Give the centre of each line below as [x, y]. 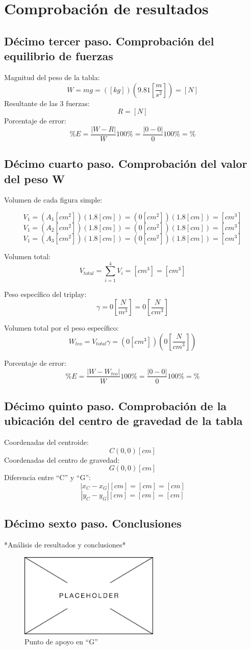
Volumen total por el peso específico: [61, 328]
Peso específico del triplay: [45, 294]
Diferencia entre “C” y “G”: [47, 477]
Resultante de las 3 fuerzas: [47, 103]
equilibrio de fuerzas [59, 56]
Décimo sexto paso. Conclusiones [93, 523]
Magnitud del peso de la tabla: [52, 77]
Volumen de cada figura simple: [53, 200]
